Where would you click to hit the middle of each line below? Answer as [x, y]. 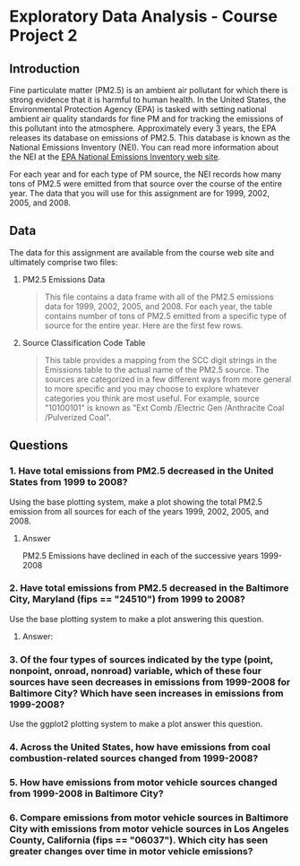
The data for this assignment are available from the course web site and [142, 252]
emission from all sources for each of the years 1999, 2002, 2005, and [139, 511]
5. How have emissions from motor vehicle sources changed [143, 782]
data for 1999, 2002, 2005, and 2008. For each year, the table [159, 306]
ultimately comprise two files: [64, 262]
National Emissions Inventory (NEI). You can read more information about [144, 147]
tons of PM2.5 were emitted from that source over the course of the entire [146, 184]
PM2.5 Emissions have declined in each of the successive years [140, 555]
